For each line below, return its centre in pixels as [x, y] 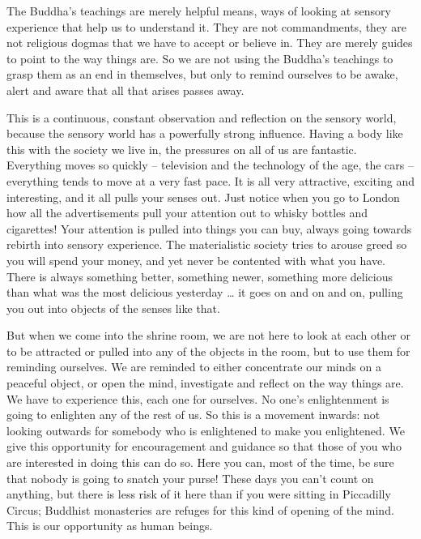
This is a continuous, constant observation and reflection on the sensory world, [202, 117]
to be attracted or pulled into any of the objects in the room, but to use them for [208, 351]
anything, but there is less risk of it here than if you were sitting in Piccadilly [199, 494]
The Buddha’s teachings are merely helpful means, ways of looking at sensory [199, 11]
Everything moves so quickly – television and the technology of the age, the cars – [210, 165]
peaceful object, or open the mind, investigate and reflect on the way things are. [205, 383]
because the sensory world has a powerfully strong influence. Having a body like [205, 133]
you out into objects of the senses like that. [113, 308]
